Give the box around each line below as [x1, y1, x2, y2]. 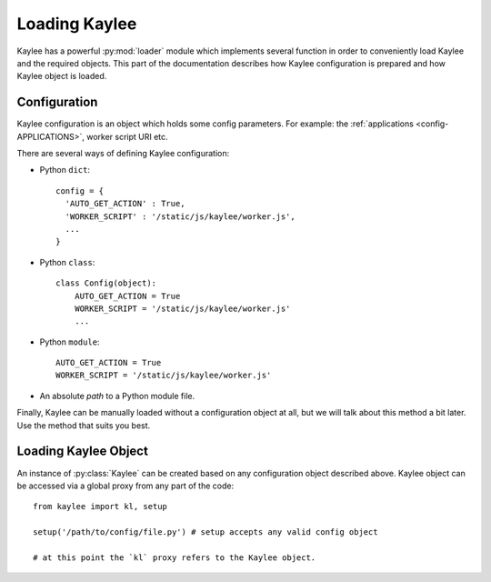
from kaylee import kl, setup [33, 501, 168, 512]
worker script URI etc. [86, 131, 168, 142]
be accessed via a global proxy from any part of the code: [16, 480, 235, 491]
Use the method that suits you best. [16, 419, 151, 431]
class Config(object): [55, 278, 157, 288]
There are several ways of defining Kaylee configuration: [16, 148, 230, 159]
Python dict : [39, 165, 91, 176]
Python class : [39, 256, 95, 267]
